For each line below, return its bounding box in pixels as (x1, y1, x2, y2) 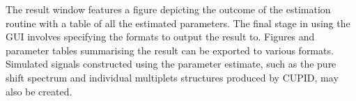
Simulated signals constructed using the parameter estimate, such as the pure (6, 56, 336, 71)
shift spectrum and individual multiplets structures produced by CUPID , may (6, 70, 339, 84)
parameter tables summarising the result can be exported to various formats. (6, 42, 334, 57)
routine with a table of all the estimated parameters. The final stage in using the (6, 15, 350, 30)
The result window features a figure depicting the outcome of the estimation (6, 2, 331, 16)
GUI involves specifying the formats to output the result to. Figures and (6, 29, 315, 44)
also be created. (6, 84, 72, 98)
